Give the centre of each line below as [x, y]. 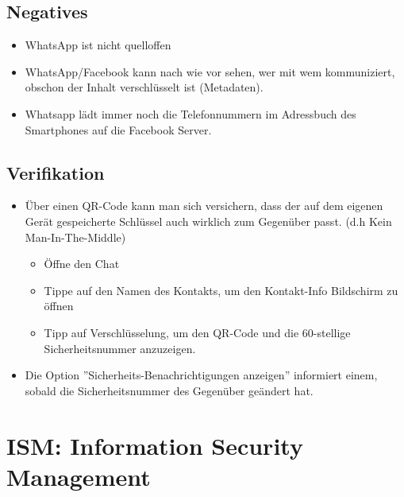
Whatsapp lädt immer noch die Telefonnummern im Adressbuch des [190, 113]
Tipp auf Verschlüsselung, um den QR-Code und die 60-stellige [197, 332]
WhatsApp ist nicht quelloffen [98, 45]
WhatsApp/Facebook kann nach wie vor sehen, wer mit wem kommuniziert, [210, 71]
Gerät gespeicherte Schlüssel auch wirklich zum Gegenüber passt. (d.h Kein [208, 221]
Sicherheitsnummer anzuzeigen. [120, 348]
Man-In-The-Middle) [75, 237]
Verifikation [56, 172]
